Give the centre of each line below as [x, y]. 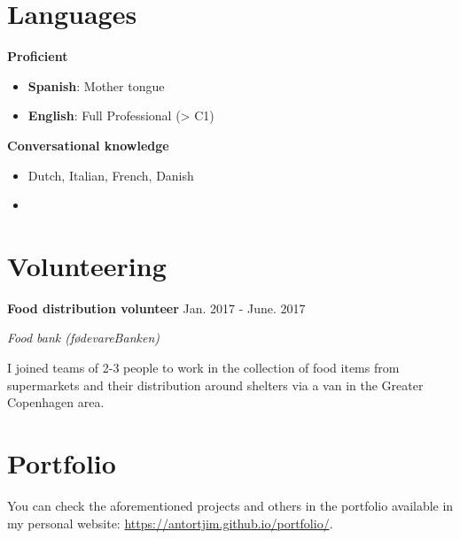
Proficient [38, 56]
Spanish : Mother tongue [96, 85]
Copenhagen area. [56, 402]
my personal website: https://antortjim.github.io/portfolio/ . [170, 523]
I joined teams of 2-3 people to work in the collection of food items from [203, 367]
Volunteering [87, 265]
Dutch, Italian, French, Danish [111, 175]
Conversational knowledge [88, 145]
